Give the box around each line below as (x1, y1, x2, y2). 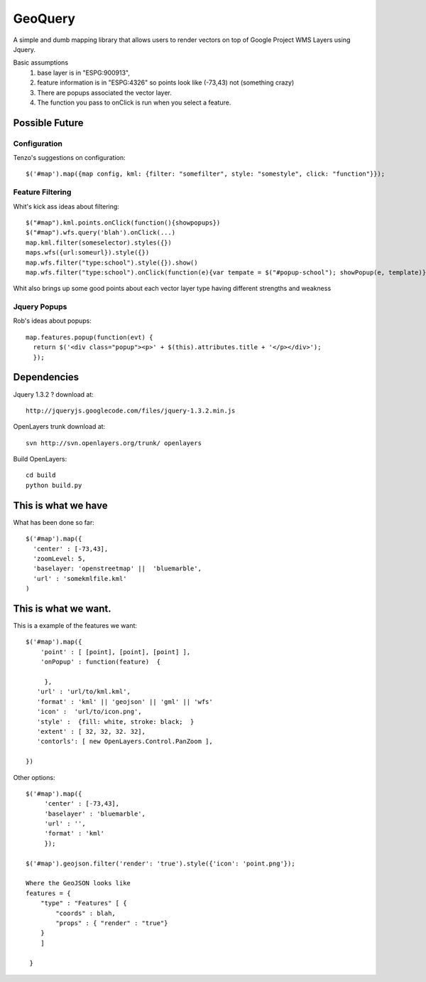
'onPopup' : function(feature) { (40, 658, 161, 666)
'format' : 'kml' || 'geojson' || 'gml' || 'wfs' (36, 698, 213, 705)
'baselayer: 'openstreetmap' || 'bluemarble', (33, 565, 202, 572)
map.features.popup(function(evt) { (26, 333, 153, 341)
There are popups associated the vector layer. (37, 88, 172, 97)
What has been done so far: (13, 518, 95, 526)
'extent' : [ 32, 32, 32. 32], (36, 727, 146, 735)
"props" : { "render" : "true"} (55, 919, 168, 927)
